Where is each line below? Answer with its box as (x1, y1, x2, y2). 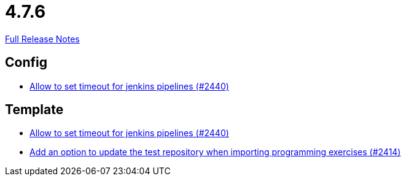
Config (5, 55, 47, 71)
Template (5, 102, 64, 118)
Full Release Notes (5, 33, 80, 44)
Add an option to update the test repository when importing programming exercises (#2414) (29, 147, 401, 158)
